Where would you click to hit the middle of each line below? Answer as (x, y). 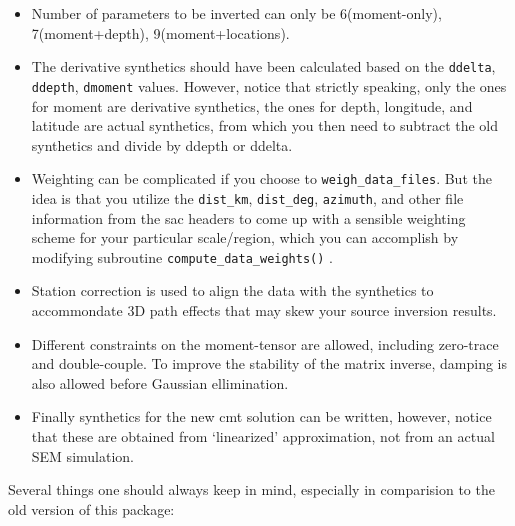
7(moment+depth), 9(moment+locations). (160, 32)
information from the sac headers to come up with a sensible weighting (248, 217)
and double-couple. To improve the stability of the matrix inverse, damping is (269, 363)
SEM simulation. (82, 455)
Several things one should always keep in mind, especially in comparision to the (251, 489)
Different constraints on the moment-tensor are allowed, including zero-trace (265, 343)
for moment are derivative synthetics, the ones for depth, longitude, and (252, 105)
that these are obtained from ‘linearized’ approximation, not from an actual (263, 436)
